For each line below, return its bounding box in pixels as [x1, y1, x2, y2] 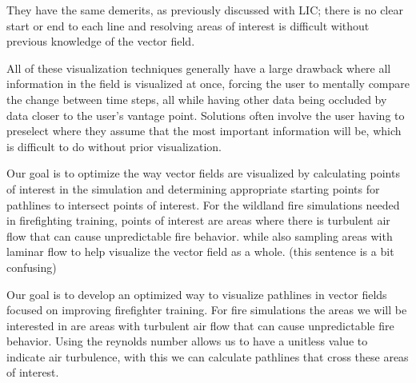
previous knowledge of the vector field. [6, 33, 195, 50]
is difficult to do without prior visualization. [6, 138, 222, 154]
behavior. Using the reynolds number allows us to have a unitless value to [6, 333, 368, 349]
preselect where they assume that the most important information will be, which [6, 122, 402, 139]
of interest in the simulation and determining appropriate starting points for [6, 180, 380, 197]
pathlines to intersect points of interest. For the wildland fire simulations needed [6, 196, 400, 213]
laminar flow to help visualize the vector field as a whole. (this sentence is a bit [6, 243, 394, 260]
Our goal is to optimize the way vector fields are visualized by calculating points [6, 165, 400, 182]
